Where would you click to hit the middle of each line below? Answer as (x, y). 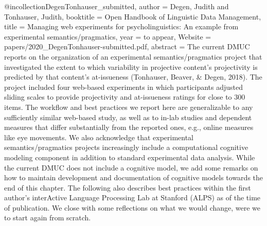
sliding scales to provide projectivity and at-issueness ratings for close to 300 (125, 97)
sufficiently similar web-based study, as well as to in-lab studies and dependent (128, 117)
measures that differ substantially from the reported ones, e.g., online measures (129, 127)
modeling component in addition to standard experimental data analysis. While (130, 157)
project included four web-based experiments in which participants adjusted (124, 87)
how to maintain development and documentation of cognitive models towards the (134, 177)
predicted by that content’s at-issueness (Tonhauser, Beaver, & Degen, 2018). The (133, 77)
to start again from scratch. (48, 218)
